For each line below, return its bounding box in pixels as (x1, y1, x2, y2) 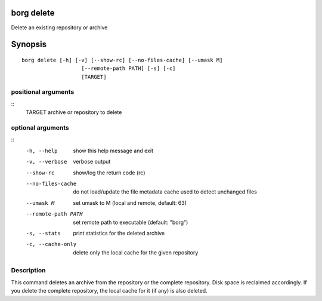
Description (11, 266, 46, 275)
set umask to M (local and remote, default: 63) (73, 199, 187, 206)
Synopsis (11, 39, 47, 50)
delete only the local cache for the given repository (73, 248, 199, 256)
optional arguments (11, 124, 69, 131)
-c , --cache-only (26, 241, 77, 248)
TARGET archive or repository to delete (26, 109, 122, 116)
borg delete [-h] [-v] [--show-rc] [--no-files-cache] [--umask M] (21, 57, 223, 63)
